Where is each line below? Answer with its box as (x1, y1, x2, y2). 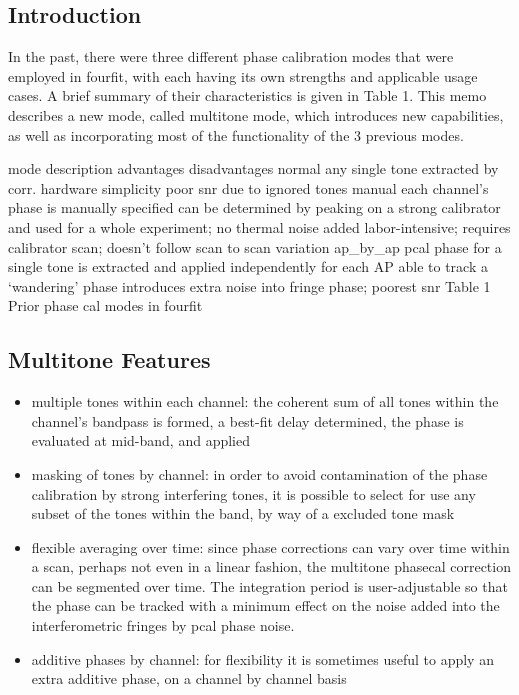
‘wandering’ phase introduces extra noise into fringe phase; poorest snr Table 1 (8, 275, 491, 296)
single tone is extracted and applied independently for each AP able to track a (8, 256, 488, 277)
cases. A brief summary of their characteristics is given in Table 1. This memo (8, 85, 487, 106)
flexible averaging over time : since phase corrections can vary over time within (31, 536, 510, 557)
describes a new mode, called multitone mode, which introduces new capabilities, (8, 104, 504, 125)
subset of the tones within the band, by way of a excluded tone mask (31, 503, 455, 524)
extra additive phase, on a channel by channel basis (31, 668, 347, 689)
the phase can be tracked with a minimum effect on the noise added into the (31, 595, 500, 616)
